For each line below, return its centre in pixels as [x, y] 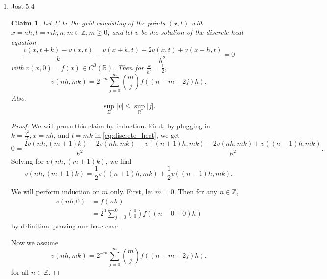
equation [24, 41]
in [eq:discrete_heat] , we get [137, 135]
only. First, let [132, 191]
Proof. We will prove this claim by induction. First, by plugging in [111, 125]
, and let [120, 32]
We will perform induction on [55, 191]
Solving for [27, 161]
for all [20, 271]
